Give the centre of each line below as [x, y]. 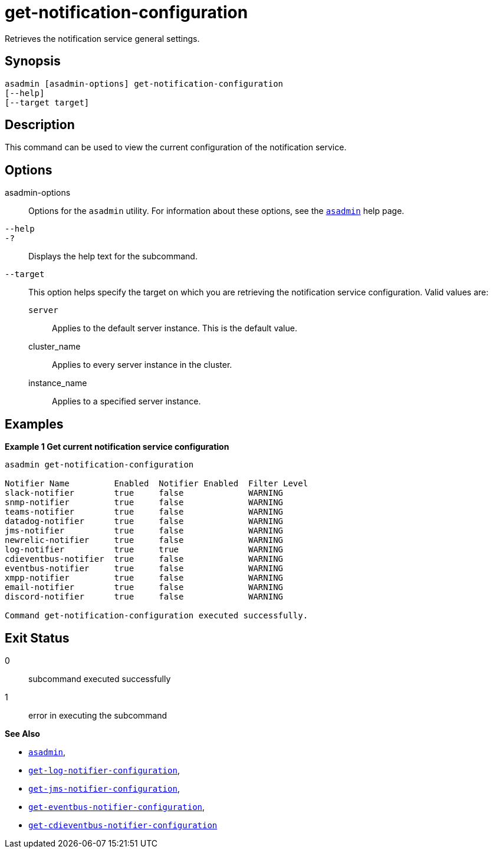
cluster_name [55, 347]
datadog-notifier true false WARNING [144, 521]
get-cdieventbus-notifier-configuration [123, 825]
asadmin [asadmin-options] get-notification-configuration [144, 83]
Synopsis [33, 61]
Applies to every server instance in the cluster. [142, 365]
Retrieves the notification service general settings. [102, 38]
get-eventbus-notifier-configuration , [117, 806]
